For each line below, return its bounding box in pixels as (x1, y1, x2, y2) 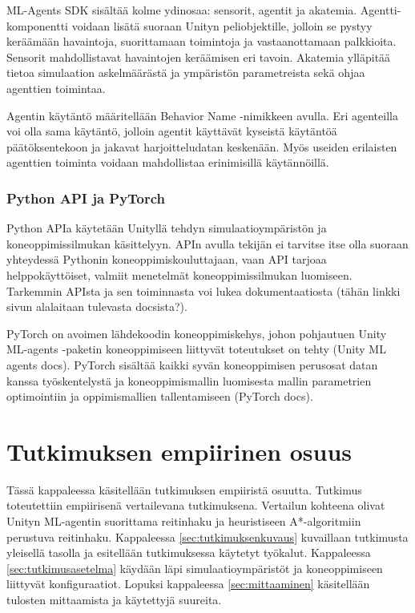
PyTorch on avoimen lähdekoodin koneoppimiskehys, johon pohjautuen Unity (6, 325, 387, 341)
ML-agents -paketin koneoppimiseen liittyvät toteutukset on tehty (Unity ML (6, 341, 386, 357)
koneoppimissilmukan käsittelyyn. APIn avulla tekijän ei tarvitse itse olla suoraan (6, 235, 409, 252)
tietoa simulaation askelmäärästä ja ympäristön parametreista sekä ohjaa (6, 64, 365, 81)
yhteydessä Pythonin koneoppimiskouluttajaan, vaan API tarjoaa (6, 251, 327, 268)
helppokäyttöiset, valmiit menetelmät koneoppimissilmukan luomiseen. (6, 266, 353, 283)
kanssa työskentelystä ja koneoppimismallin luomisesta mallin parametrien (6, 372, 372, 389)
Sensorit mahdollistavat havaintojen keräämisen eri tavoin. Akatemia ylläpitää (6, 48, 391, 65)
